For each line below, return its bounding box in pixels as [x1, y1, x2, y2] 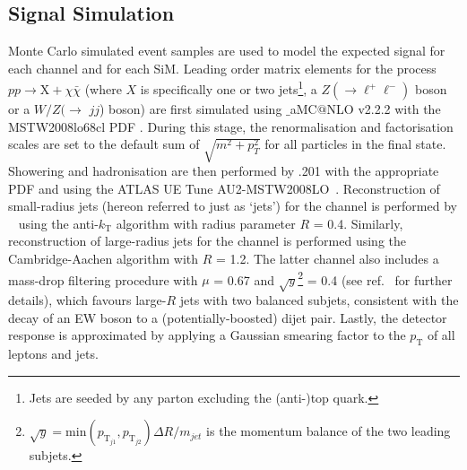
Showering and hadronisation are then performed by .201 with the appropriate [8, 161, 439, 179]
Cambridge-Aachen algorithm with [8, 248, 199, 267]
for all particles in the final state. [264, 135, 446, 153]
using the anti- [18, 213, 99, 232]
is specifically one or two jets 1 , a [140, 77, 317, 99]
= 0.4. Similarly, [313, 213, 403, 232]
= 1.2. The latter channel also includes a [216, 248, 439, 267]
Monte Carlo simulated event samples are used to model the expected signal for [8, 41, 445, 60]
